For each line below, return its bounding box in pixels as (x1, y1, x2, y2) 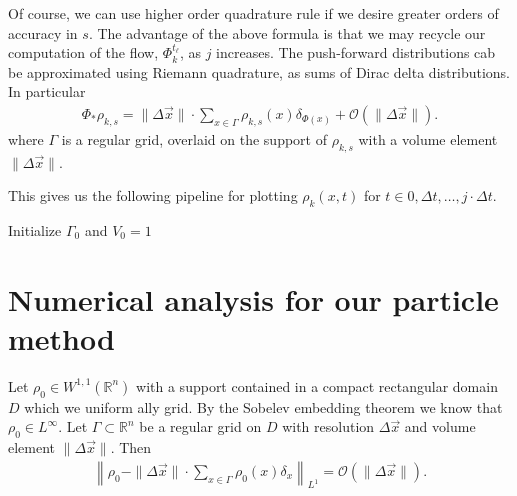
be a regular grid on (139, 416, 262, 437)
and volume (404, 416, 476, 437)
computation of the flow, (8, 42, 159, 63)
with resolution (282, 416, 375, 437)
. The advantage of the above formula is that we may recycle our (88, 22, 486, 43)
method (8, 317, 115, 358)
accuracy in (8, 22, 78, 43)
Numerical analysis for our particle (8, 278, 499, 319)
